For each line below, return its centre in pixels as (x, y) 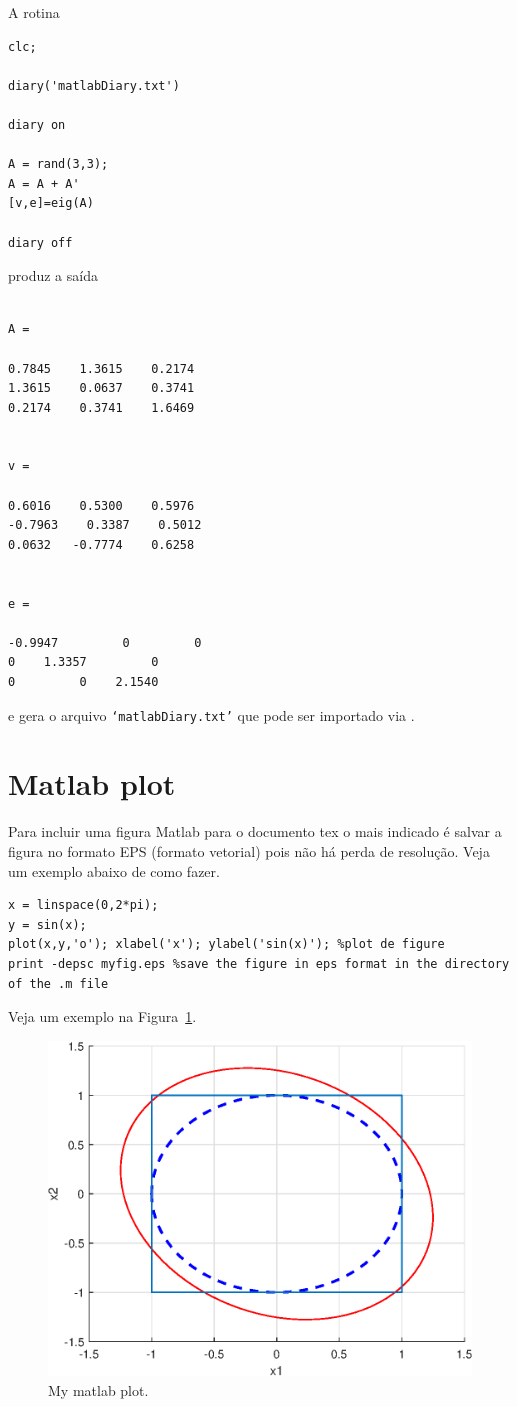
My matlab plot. (98, 1389)
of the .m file (58, 983)
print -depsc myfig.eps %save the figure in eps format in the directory (259, 963)
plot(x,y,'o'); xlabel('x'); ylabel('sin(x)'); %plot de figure (226, 944)
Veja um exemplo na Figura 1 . (102, 1016)
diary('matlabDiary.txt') (94, 85)
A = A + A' (44, 183)
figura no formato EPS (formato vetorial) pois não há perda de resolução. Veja (249, 850)
